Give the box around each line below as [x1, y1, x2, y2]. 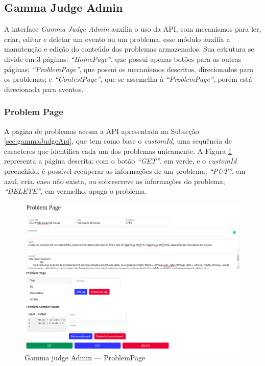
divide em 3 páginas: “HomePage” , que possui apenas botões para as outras [4, 53, 242, 64]
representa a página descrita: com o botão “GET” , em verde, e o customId [4, 155, 237, 166]
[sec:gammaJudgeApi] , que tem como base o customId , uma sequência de [4, 135, 232, 146]
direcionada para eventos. [4, 83, 84, 94]
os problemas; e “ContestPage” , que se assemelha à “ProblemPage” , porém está [4, 74, 252, 84]
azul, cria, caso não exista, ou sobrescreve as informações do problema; [4, 175, 225, 186]
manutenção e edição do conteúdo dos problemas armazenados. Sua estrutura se [4, 43, 254, 54]
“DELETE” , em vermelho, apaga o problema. [4, 186, 147, 196]
